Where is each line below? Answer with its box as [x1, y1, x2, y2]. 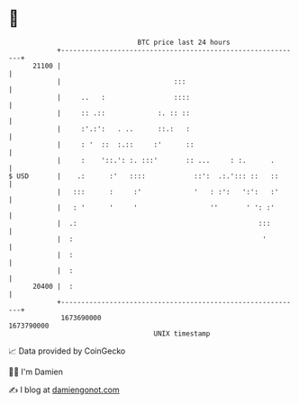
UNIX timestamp [153, 328, 211, 338]
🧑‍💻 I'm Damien [8, 366, 64, 377]
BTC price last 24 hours [137, 38, 231, 47]
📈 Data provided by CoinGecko [8, 346, 126, 356]
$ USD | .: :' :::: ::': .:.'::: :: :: [8, 171, 279, 181]
